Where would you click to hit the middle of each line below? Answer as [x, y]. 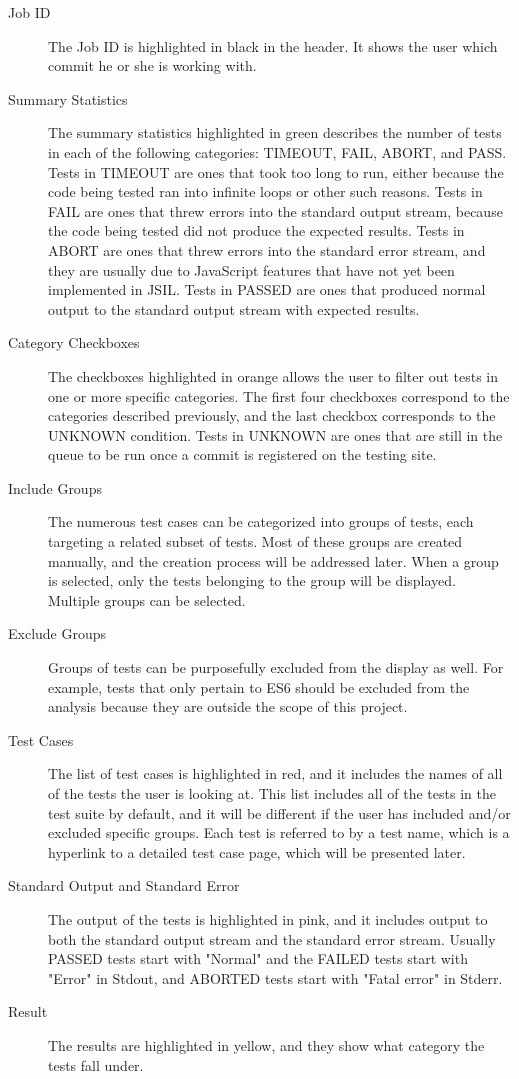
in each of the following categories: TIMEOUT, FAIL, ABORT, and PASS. [277, 151]
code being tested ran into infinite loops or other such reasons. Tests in [265, 191]
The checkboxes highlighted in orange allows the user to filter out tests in [273, 375]
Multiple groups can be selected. [147, 599]
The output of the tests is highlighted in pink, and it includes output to [268, 918]
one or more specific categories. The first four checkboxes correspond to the [279, 395]
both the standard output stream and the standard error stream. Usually [272, 938]
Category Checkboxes [74, 342]
